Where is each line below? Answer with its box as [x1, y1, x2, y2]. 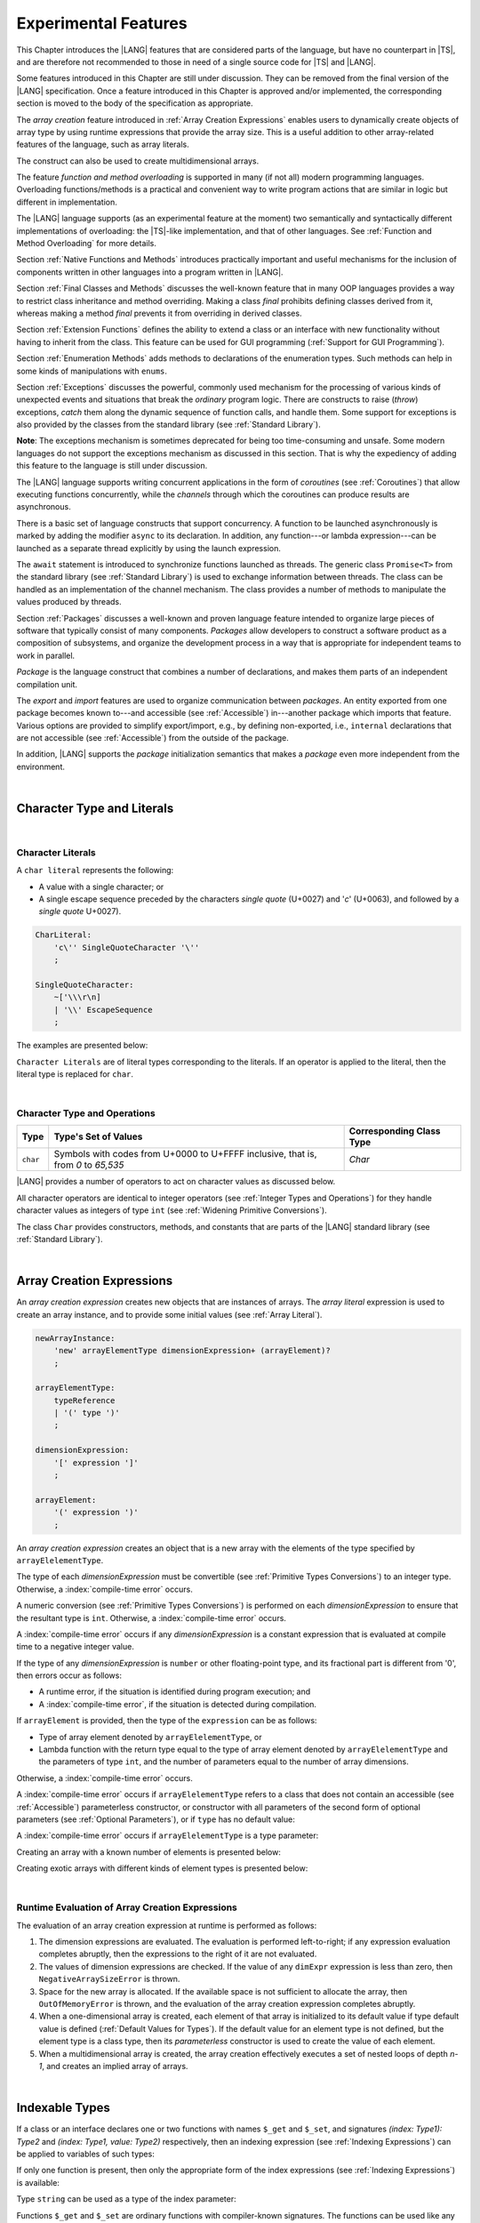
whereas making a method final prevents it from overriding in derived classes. [16, 308, 302, 318]
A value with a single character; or [38, 881, 164, 892]
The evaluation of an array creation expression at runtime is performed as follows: [16, 1920, 317, 1930]
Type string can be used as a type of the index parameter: [16, 2194, 236, 2204]
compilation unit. [16, 678, 77, 689]
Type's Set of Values [53, 1130, 143, 1143]
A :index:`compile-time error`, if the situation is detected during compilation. [38, 1698, 317, 1709]
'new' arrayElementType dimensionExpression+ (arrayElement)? [53, 1345, 331, 1356]
